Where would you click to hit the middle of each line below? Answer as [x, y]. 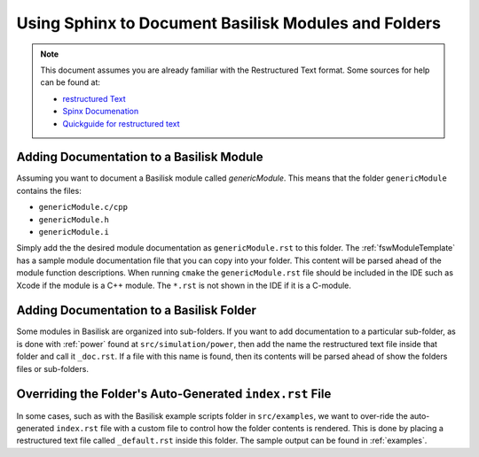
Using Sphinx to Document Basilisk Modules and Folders [228, 23]
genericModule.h [74, 220]
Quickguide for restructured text [122, 123]
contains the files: [49, 190]
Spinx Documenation [101, 112]
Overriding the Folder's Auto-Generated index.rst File [174, 394]
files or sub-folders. [52, 368]
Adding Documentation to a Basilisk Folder [137, 310]
